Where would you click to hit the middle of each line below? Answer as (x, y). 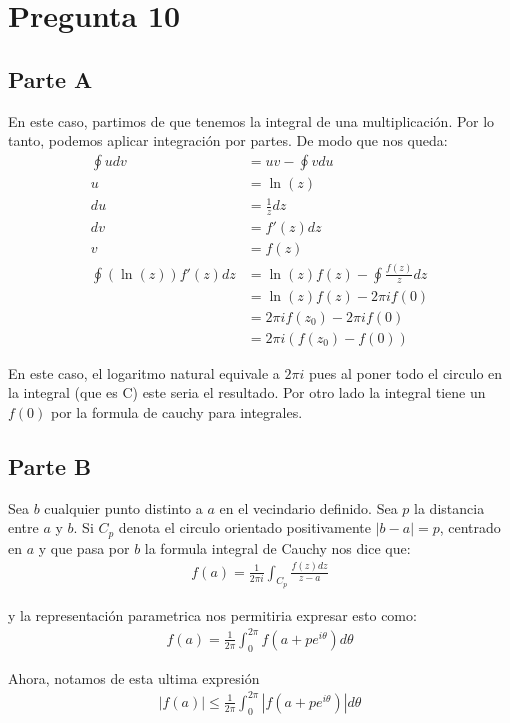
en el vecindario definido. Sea (308, 507)
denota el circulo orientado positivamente (245, 527)
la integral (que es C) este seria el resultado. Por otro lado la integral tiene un (247, 392)
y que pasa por (84, 547)
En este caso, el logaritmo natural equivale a (144, 372)
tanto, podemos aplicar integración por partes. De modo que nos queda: (228, 140)
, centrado (470, 527)
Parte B (50, 465)
